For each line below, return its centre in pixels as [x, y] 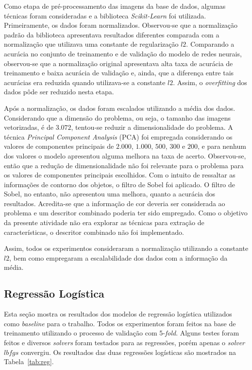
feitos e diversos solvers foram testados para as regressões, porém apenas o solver [125, 343]
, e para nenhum [222, 146]
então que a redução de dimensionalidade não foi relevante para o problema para [124, 165]
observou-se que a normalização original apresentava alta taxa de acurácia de [118, 63]
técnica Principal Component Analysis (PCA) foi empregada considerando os [118, 136]
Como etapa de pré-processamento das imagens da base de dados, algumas [115, 6]
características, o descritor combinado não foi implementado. [94, 232]
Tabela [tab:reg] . [29, 361]
